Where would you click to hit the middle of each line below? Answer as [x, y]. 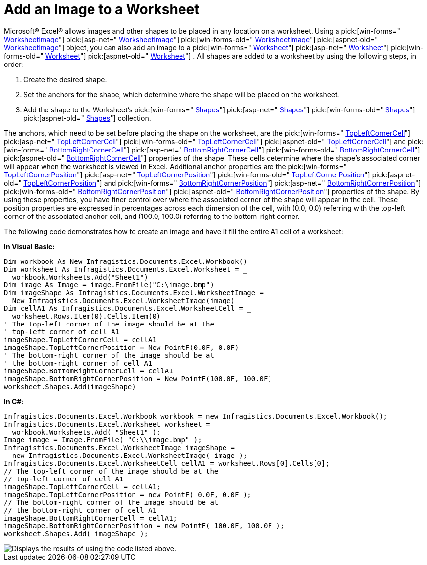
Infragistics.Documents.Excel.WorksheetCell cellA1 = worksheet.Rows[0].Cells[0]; [167, 463]
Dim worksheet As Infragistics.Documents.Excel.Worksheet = [122, 269]
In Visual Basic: [29, 246]
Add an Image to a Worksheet [102, 9]
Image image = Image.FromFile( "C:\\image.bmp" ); [103, 440]
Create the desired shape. [65, 79]
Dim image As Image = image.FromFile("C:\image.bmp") [109, 285]
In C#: [14, 401]
